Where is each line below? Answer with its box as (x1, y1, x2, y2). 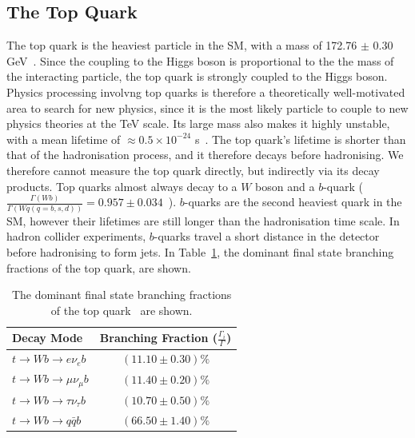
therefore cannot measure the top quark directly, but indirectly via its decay (6, 161, 380, 178)
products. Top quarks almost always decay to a (6, 177, 237, 194)
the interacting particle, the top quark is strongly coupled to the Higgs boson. (6, 68, 388, 85)
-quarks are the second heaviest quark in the (184, 193, 402, 210)
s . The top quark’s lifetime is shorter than (194, 130, 406, 147)
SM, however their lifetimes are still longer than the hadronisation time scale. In (6, 212, 400, 229)
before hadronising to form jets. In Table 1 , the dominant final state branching (6, 243, 394, 260)
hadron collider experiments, (6, 228, 146, 245)
